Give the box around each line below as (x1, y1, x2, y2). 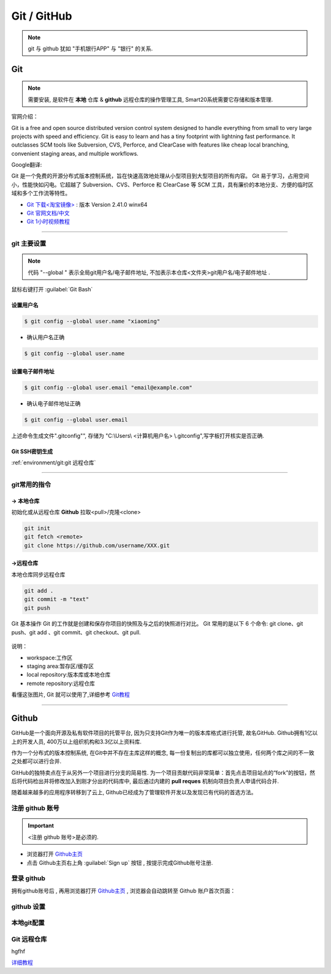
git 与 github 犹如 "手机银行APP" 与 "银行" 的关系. (28, 45, 153, 52)
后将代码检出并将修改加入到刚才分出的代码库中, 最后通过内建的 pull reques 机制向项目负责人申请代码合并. (11, 778, 279, 785)
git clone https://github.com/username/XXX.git (24, 542, 170, 549)
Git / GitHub (11, 9, 72, 23)
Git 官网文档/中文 (26, 209, 70, 217)
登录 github (11, 874, 46, 883)
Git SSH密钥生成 (11, 448, 53, 455)
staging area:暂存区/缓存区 (26, 662, 94, 670)
